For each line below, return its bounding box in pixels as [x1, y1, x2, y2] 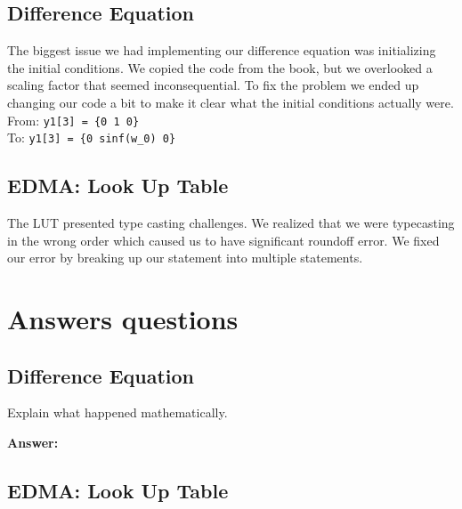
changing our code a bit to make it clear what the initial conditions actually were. [7, 93, 454, 111]
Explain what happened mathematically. [7, 403, 228, 422]
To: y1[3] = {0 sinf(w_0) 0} [7, 128, 176, 147]
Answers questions [7, 301, 239, 337]
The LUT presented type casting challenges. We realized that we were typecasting [7, 214, 455, 232]
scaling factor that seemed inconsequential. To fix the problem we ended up [7, 76, 419, 94]
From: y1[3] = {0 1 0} [7, 110, 140, 129]
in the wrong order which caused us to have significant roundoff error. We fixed [7, 230, 440, 249]
